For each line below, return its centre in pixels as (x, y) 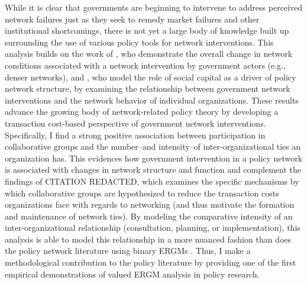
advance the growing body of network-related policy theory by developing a (142, 112)
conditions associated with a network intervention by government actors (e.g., (145, 65)
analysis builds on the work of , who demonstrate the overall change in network (149, 54)
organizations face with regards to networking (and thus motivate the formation (150, 204)
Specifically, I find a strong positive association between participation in (135, 135)
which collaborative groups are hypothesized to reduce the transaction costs (142, 193)
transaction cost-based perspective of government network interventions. (135, 123)
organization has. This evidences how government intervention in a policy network (154, 158)
